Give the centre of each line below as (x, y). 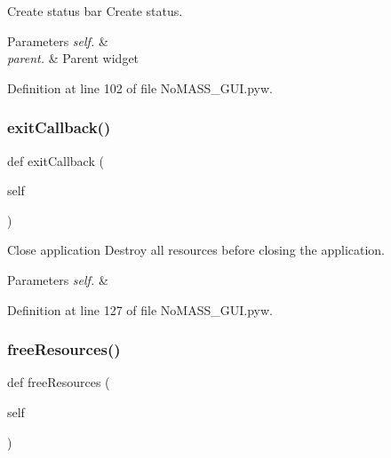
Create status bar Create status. (95, 11)
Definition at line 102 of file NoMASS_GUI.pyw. (140, 87)
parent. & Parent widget (73, 58)
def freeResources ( (59, 382)
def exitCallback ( (56, 160)
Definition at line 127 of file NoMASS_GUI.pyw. (140, 309)
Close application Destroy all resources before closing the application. (196, 250)
